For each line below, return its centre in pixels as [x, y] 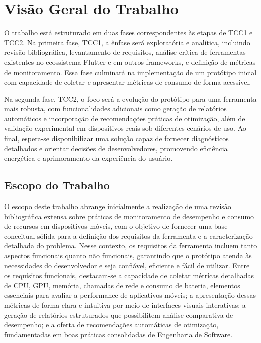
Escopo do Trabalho [57, 185]
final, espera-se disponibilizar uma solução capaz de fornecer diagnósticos [116, 138]
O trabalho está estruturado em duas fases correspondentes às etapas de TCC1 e [128, 32]
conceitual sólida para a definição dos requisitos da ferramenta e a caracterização [128, 235]
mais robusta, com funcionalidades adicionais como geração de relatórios [115, 109]
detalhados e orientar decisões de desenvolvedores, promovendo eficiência [116, 148]
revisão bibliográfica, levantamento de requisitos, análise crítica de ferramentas [125, 52]
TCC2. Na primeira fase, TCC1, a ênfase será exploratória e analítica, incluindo [127, 42]
